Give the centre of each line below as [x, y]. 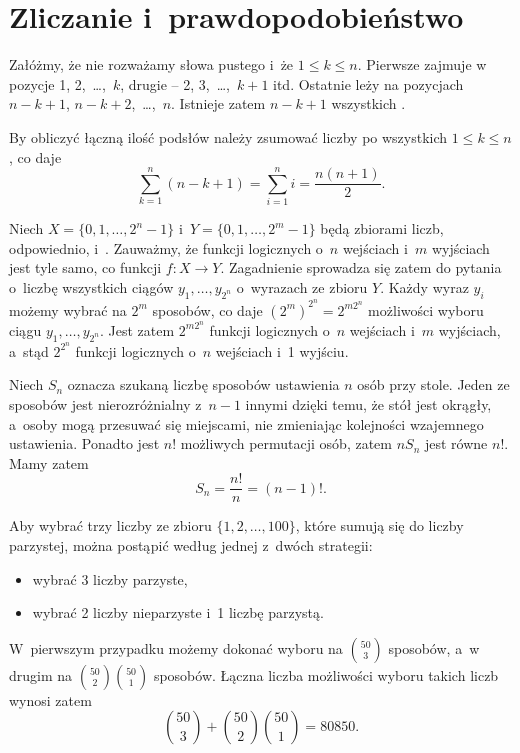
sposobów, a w [434, 647]
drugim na [41, 674]
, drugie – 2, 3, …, [175, 83]
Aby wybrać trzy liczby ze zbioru [110, 525]
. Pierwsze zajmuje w [422, 64]
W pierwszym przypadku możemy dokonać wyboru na [176, 647]
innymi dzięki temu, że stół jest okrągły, [368, 403]
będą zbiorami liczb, [382, 228]
